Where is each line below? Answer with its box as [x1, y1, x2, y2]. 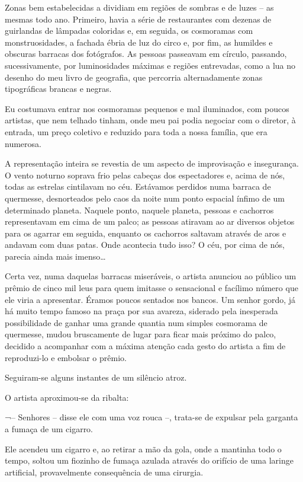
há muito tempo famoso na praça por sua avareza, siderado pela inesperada [5, 305, 278, 317]
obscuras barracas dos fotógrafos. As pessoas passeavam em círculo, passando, [5, 47, 287, 60]
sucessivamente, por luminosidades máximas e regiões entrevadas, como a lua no [5, 59, 296, 71]
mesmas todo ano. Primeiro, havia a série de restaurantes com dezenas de [5, 12, 272, 25]
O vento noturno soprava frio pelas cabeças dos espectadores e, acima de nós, [5, 168, 285, 181]
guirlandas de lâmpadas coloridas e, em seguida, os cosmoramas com [5, 24, 253, 37]
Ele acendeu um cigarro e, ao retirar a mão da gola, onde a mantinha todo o [5, 442, 282, 455]
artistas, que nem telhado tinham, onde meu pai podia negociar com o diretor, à [5, 114, 296, 126]
